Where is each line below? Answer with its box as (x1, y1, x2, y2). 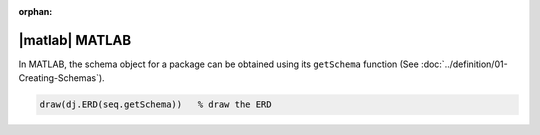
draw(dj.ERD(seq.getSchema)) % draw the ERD (39, 99, 272, 110)
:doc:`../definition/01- (420, 58, 509, 70)
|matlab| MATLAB (18, 31, 132, 49)
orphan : (18, 6, 53, 17)
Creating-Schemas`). (18, 72, 105, 84)
